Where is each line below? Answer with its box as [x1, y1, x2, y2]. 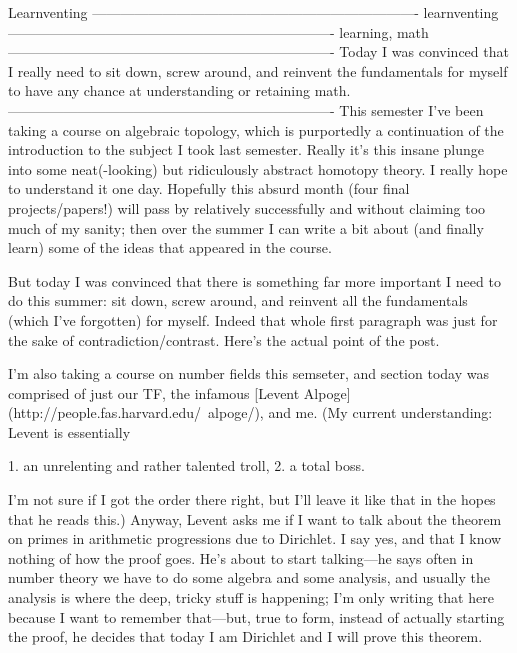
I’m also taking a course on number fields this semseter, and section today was [8, 363, 489, 384]
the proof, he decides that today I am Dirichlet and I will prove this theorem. [8, 626, 483, 647]
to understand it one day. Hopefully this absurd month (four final [8, 178, 410, 199]
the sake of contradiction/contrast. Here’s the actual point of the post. [8, 329, 440, 350]
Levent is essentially [8, 421, 131, 442]
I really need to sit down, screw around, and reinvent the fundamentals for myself [8, 60, 508, 81]
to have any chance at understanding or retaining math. [8, 80, 351, 101]
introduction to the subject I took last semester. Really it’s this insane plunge [8, 139, 485, 160]
